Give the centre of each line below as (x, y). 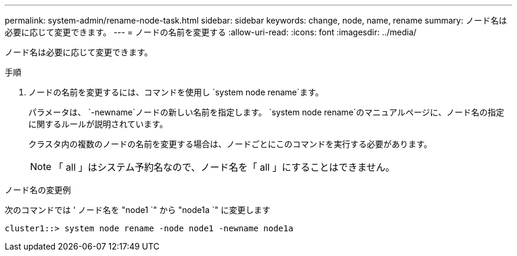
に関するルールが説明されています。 (98, 124)
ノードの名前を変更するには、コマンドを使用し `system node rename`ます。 (176, 92)
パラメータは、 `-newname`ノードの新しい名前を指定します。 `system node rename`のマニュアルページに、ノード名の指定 (266, 112)
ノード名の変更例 (38, 190)
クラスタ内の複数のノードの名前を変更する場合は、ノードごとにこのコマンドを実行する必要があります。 (230, 144)
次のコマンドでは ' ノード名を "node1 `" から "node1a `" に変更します (138, 210)
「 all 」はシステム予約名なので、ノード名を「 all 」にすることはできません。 (225, 167)
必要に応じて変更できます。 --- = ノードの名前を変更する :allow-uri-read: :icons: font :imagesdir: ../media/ (211, 32)
